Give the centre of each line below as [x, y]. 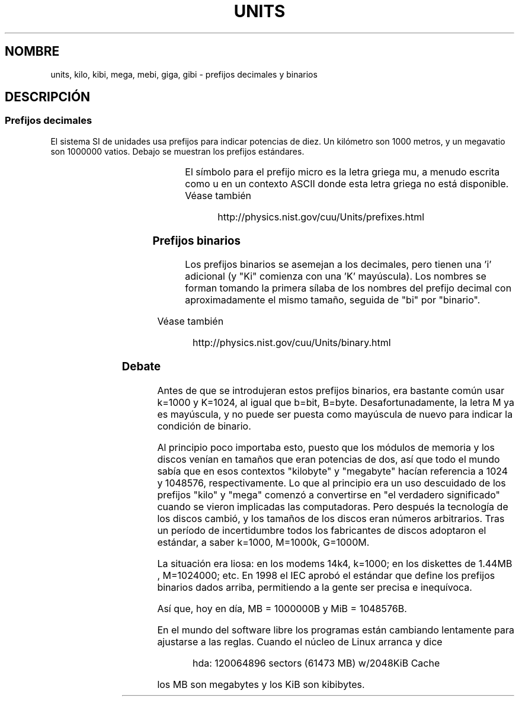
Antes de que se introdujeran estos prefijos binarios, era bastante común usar [331, 390]
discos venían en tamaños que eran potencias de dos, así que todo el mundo [329, 459]
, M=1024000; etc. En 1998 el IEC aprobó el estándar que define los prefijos [326, 575]
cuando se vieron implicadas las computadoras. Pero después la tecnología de [333, 506]
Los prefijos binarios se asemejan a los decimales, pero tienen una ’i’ [338, 265]
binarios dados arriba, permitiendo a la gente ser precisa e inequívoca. [315, 587]
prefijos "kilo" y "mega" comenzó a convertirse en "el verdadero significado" [329, 494]
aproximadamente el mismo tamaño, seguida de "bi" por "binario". [333, 300]
